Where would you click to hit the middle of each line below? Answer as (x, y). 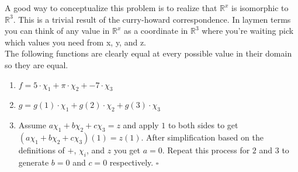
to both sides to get (203, 125)
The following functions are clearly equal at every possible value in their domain (148, 53)
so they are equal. (37, 64)
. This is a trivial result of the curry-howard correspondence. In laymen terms (152, 19)
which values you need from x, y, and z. (76, 42)
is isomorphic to (260, 8)
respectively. (131, 162)
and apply (141, 125)
